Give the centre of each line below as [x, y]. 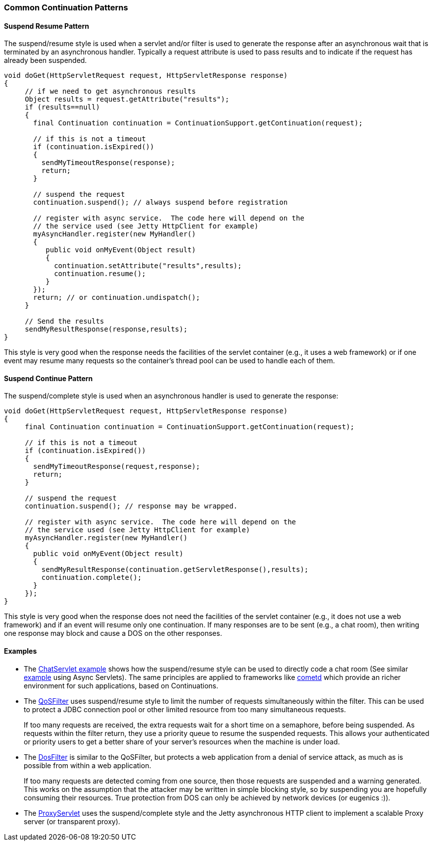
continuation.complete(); [92, 578]
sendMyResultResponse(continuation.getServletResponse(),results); [175, 570]
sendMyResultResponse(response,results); [106, 329]
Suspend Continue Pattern [48, 378]
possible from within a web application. [88, 765]
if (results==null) [62, 107]
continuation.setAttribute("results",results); [148, 266]
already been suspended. [46, 60]
